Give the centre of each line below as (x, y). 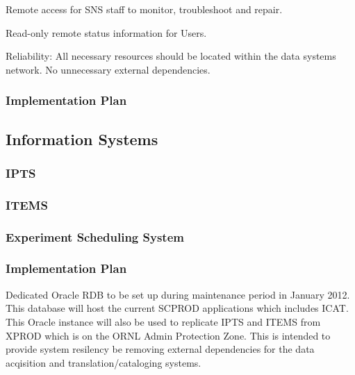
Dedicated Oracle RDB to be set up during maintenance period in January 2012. (178, 294)
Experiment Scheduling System (95, 236)
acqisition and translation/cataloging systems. (104, 362)
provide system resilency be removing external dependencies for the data (160, 349)
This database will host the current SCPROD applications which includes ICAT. (177, 308)
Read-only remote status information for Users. (106, 32)
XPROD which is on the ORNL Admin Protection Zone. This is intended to (168, 335)
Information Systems (82, 139)
